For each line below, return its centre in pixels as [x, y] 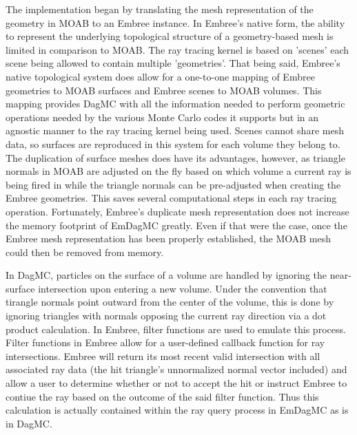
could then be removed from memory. [85, 252]
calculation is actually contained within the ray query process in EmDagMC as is [177, 410]
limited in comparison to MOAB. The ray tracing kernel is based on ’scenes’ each [177, 49]
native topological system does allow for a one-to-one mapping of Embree [160, 76]
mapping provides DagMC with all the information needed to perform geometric [175, 104]
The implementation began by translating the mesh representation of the [160, 9]
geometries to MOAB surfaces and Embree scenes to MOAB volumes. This [164, 90]
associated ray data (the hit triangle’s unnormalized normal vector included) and [176, 369]
